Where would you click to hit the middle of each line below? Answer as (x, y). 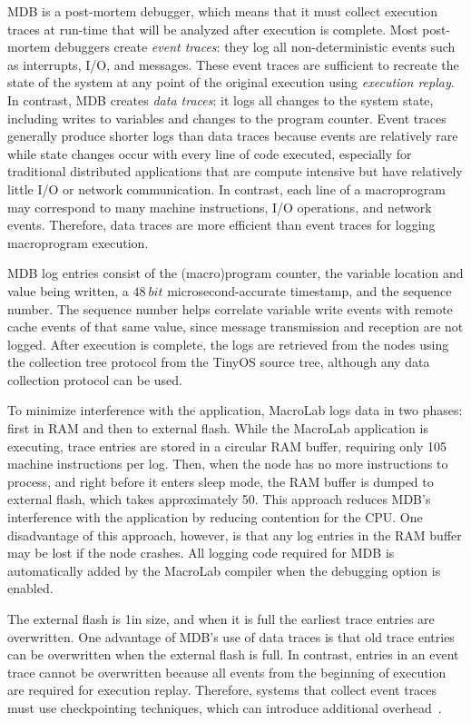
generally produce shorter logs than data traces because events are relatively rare (233, 136)
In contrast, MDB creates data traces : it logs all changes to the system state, (221, 99)
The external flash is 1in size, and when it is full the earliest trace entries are (221, 619)
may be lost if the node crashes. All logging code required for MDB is (201, 553)
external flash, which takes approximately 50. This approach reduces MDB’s (219, 499)
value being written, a (68, 290)
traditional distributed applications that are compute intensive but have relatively (235, 171)
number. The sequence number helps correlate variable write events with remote (230, 308)
